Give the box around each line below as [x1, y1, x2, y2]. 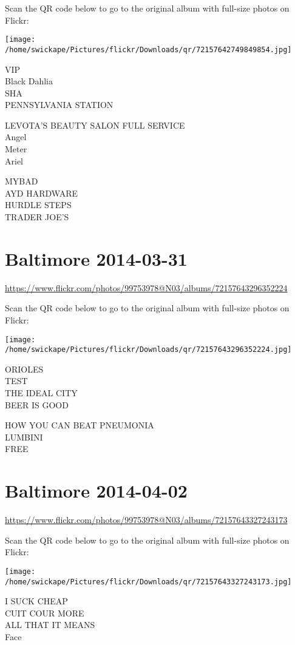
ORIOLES [5, 362, 44, 375]
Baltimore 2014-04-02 [5, 478, 188, 503]
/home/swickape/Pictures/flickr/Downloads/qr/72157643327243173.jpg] [5, 577, 292, 586]
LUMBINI [5, 430, 43, 443]
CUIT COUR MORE [5, 606, 84, 619]
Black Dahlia [5, 75, 53, 87]
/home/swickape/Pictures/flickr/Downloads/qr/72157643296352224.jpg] [5, 345, 292, 354]
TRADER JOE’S [5, 211, 69, 223]
